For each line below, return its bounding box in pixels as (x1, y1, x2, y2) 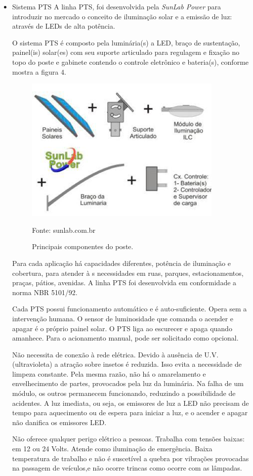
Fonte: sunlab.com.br (32, 224, 96, 235)
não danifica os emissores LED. (12, 417, 107, 427)
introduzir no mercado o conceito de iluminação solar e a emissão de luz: (12, 11, 232, 21)
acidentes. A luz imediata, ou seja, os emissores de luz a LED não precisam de (12, 397, 249, 408)
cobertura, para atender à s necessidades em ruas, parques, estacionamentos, (12, 267, 244, 278)
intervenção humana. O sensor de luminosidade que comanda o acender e (12, 313, 233, 323)
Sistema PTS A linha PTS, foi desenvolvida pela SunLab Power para (12, 1, 221, 11)
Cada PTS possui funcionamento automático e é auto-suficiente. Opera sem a (12, 303, 247, 314)
